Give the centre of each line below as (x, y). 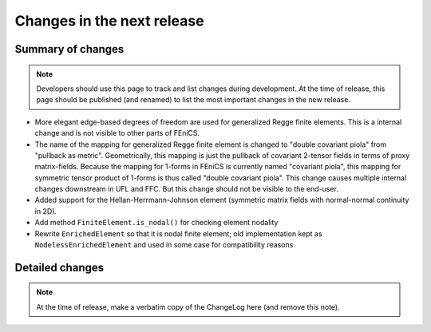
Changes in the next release (109, 21)
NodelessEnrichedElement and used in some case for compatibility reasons (164, 245)
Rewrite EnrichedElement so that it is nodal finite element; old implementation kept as (178, 233)
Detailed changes (59, 267)
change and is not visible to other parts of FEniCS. (117, 133)
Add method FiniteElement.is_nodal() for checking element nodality (156, 223)
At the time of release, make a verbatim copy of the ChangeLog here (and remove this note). (188, 306)
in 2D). (46, 211)
